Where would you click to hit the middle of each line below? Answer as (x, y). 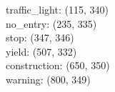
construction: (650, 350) (58, 65)
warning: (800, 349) (48, 79)
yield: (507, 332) (41, 51)
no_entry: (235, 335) (51, 23)
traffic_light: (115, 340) (57, 9)
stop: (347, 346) (40, 37)
